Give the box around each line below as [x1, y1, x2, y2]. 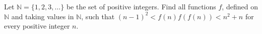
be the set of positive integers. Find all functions [66, 1, 216, 11]
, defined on [222, 1, 258, 11]
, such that [81, 11, 115, 21]
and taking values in [11, 11, 74, 21]
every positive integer [4, 21, 70, 31]
